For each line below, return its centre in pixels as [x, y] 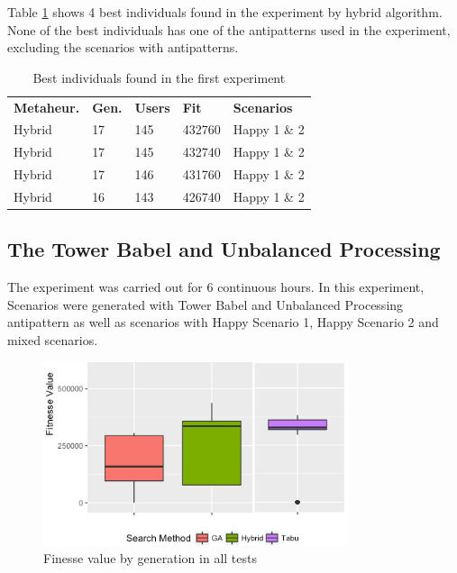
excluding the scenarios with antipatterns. [123, 47]
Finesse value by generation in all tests [150, 558]
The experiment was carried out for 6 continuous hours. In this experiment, [216, 287]
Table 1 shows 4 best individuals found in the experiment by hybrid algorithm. [225, 12]
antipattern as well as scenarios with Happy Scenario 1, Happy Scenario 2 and [223, 322]
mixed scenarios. [53, 340]
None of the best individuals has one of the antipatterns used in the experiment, [229, 29]
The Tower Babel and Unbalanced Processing [224, 249]
